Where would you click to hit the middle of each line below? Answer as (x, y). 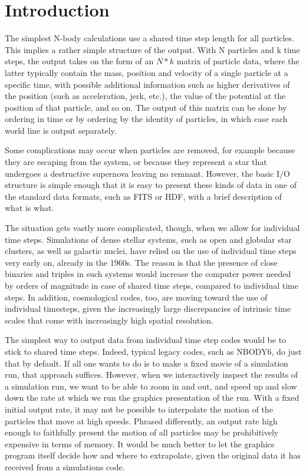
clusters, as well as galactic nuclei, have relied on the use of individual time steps (151, 251)
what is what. (29, 208)
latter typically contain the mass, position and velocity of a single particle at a (147, 72)
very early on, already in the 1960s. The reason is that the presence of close (141, 262)
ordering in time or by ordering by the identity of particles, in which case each (146, 119)
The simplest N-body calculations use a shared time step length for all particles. (150, 38)
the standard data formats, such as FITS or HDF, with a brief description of (143, 196)
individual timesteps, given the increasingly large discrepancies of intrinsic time (148, 309)
